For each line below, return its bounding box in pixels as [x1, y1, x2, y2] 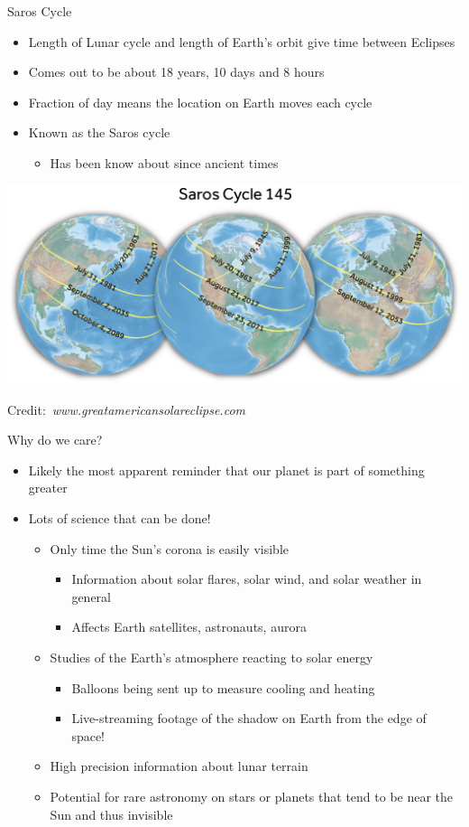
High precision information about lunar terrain [50, 757, 308, 775]
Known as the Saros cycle [28, 123, 170, 142]
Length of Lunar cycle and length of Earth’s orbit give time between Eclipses [28, 32, 455, 51]
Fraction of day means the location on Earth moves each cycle [28, 92, 372, 111]
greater [28, 478, 68, 497]
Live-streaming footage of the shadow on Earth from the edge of [71, 709, 427, 728]
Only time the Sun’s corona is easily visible [50, 539, 289, 558]
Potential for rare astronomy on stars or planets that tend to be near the [50, 786, 454, 805]
